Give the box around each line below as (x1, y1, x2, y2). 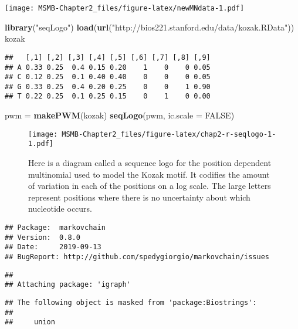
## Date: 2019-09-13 (5, 243, 101, 252)
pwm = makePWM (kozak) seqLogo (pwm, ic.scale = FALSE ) (5, 109, 235, 121)
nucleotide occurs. (28, 202, 93, 215)
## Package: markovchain (5, 223, 106, 232)
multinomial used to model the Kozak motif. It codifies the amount (28, 168, 270, 180)
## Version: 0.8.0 (5, 233, 80, 242)
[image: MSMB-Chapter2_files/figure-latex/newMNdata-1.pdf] (5, 4, 245, 12)
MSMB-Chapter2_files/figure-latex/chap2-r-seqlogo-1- (62, 130, 276, 138)
